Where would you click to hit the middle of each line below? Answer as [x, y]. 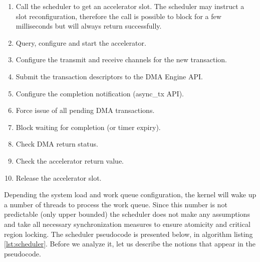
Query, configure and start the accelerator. [81, 42]
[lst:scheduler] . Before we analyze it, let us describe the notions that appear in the [130, 244]
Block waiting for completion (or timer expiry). [88, 127]
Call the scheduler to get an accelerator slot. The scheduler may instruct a [130, 6]
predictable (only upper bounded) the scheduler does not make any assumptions [127, 214]
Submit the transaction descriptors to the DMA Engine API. [109, 76]
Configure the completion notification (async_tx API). [100, 93]
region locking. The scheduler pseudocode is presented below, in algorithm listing [128, 234]
